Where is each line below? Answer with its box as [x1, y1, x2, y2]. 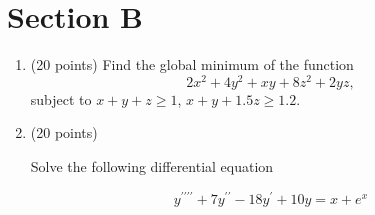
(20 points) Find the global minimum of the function [30, 54, 354, 75]
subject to [30, 88, 92, 109]
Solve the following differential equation [30, 155, 274, 176]
